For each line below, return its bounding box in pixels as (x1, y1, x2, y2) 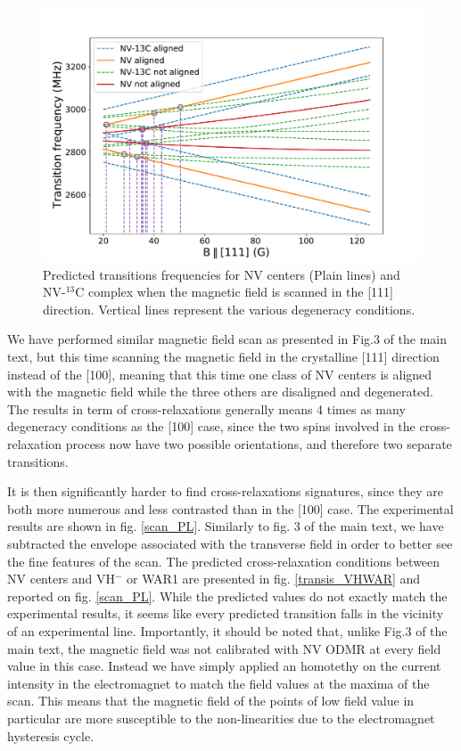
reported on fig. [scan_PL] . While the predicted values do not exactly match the (7, 586, 448, 605)
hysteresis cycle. (7, 726, 95, 745)
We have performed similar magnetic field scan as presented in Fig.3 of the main (7, 330, 447, 348)
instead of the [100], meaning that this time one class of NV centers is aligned (7, 364, 432, 383)
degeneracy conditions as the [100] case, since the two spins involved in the (7, 417, 416, 436)
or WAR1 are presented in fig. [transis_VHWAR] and (127, 569, 421, 588)
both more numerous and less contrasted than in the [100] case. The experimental (7, 499, 454, 518)
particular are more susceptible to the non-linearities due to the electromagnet (7, 708, 435, 727)
